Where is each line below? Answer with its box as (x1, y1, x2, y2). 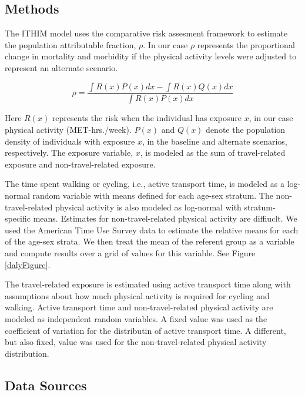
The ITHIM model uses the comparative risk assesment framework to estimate (5, 27, 288, 39)
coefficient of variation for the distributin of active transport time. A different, (5, 324, 286, 336)
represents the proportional (197, 38, 295, 51)
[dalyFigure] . (5, 258, 51, 270)
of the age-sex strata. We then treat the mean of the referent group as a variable (5, 235, 294, 247)
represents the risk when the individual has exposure (52, 112, 242, 124)
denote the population (206, 123, 286, 136)
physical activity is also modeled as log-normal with (55, 200, 242, 213)
